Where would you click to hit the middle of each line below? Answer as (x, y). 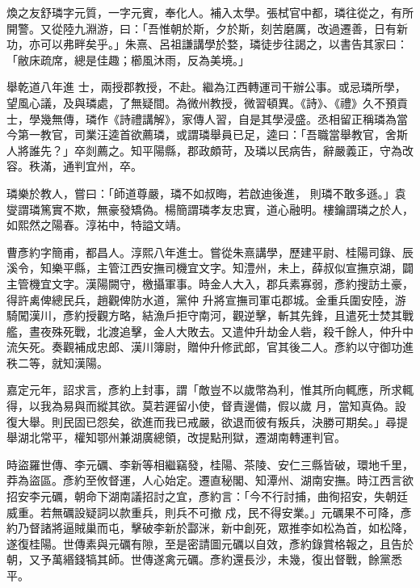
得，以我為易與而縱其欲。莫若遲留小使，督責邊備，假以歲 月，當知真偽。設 (206, 406)
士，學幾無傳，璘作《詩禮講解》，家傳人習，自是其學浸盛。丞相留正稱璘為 (202, 118)
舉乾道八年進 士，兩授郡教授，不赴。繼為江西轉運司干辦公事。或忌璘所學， (206, 87)
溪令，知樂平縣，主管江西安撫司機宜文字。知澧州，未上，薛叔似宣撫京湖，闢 (210, 268)
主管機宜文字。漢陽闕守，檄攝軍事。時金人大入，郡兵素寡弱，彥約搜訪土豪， (210, 283)
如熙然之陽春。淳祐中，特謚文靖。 (97, 225)
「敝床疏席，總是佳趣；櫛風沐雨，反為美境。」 (128, 59)
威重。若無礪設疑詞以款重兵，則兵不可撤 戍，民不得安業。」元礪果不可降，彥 (209, 512)
